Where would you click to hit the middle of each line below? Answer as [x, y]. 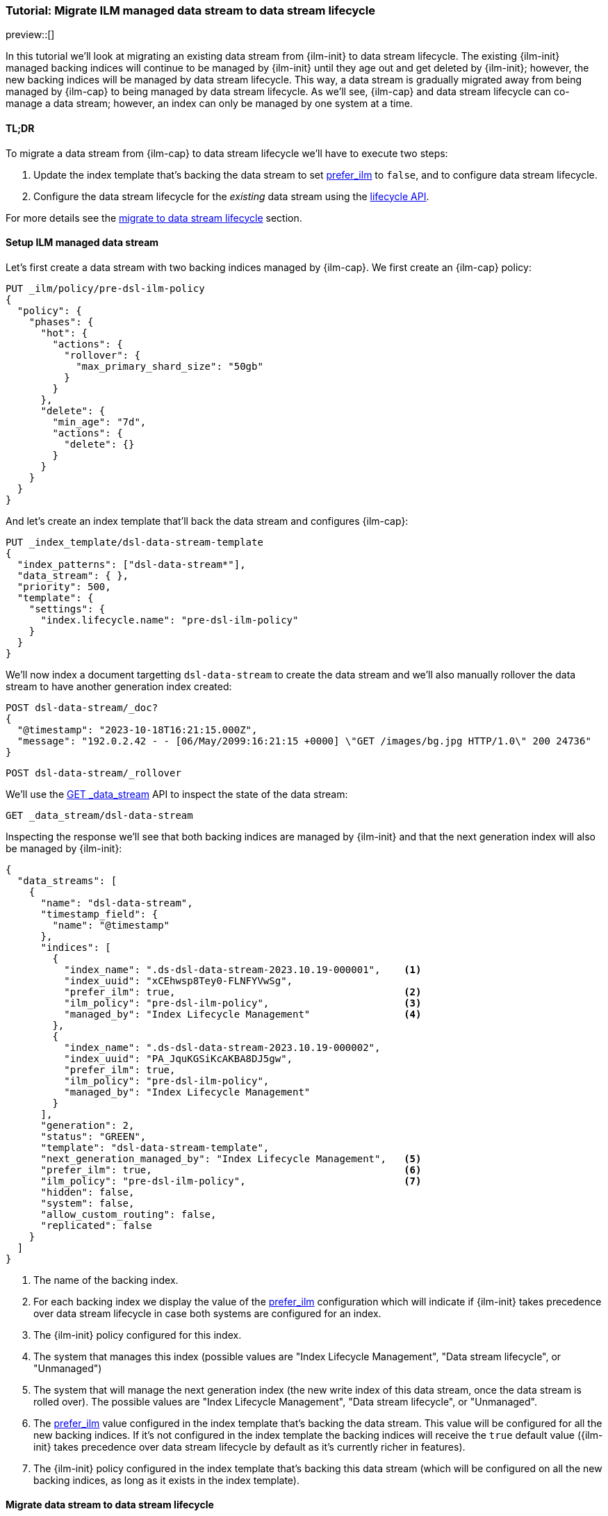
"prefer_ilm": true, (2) [243, 992]
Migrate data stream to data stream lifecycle [110, 1505]
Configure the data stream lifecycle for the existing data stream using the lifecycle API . [231, 196]
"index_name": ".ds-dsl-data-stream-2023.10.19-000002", [222, 1047]
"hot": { [64, 333]
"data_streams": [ [67, 880]
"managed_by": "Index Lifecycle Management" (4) [243, 1014]
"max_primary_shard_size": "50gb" [170, 366]
